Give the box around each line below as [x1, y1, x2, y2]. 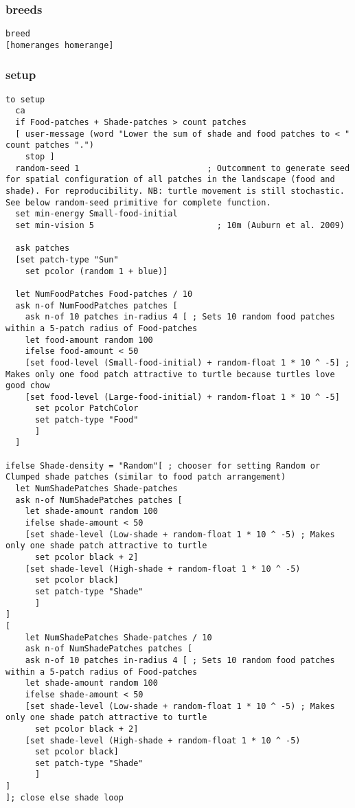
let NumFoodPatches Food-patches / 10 [15, 289, 193, 299]
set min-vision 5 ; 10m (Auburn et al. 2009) [15, 220, 345, 230]
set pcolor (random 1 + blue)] [25, 266, 168, 276]
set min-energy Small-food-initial [15, 209, 178, 219]
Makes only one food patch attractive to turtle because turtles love [5, 369, 335, 379]
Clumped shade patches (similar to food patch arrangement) [5, 472, 286, 482]
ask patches [15, 243, 70, 254]
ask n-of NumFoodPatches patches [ [15, 300, 178, 311]
